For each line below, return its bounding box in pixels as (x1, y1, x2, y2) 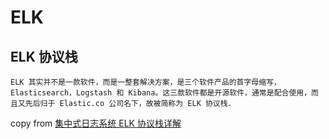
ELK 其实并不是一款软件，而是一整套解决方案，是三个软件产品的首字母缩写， (10, 77, 282, 87)
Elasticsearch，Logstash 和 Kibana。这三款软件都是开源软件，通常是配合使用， (10, 88, 312, 98)
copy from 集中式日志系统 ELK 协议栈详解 (10, 117, 182, 129)
